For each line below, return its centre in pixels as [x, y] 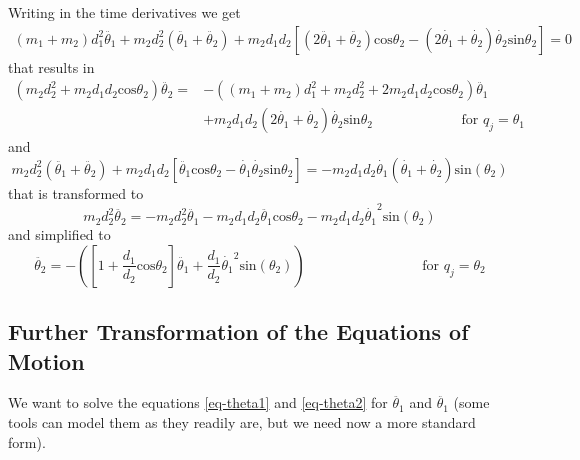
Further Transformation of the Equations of [238, 331]
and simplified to [59, 234]
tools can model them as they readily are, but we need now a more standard [242, 421]
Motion [46, 360]
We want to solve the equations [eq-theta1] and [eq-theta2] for [198, 402]
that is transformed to [76, 192]
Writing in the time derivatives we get [124, 12]
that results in [51, 66]
